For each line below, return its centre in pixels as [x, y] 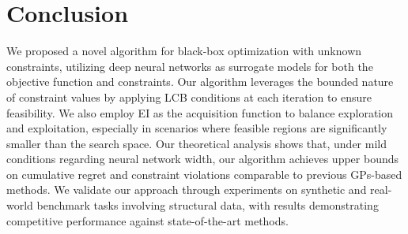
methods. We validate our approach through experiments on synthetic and [187, 189]
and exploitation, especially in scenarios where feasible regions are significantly [197, 128]
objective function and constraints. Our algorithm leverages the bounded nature [200, 82]
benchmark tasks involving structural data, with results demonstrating [208, 205]
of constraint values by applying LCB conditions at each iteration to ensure [189, 97]
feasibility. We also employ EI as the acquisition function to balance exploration [200, 112]
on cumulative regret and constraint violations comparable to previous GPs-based [204, 174]
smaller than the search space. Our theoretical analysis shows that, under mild [196, 143]
